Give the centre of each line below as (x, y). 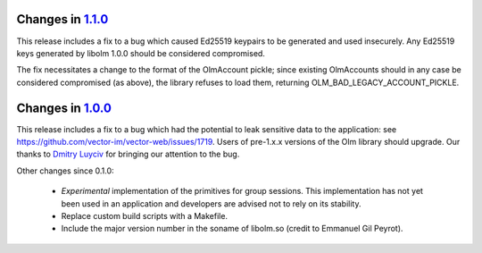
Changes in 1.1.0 (62, 19)
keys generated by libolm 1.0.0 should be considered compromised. (141, 53)
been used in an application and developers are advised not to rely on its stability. (211, 203)
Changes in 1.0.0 (64, 108)
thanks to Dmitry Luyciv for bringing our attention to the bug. (128, 154)
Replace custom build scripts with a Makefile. (144, 215)
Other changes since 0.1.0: (66, 171)
